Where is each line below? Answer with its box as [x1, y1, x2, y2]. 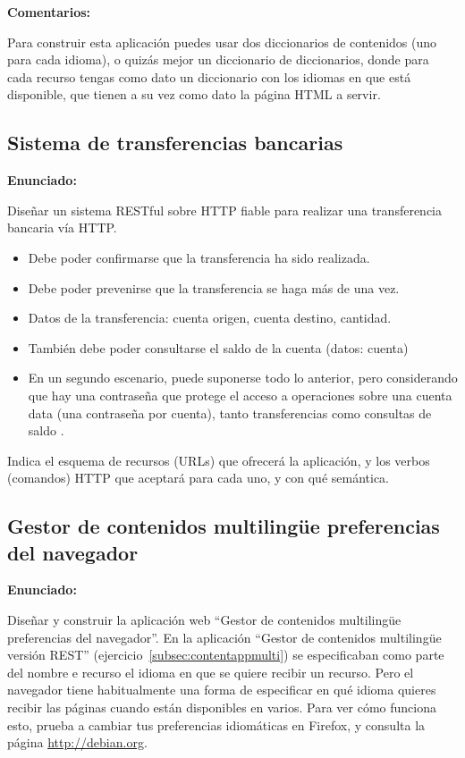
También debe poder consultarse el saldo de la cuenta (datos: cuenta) [28, 338, 409, 357]
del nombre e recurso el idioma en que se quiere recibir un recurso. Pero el [7, 662, 414, 681]
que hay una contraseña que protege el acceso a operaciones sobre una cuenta [28, 385, 452, 404]
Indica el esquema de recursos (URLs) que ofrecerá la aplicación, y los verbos [7, 451, 430, 469]
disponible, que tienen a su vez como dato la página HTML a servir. [7, 85, 381, 104]
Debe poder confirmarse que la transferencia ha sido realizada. [28, 248, 370, 266]
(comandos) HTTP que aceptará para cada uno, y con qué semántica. [7, 468, 390, 487]
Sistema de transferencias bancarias [7, 129, 343, 156]
